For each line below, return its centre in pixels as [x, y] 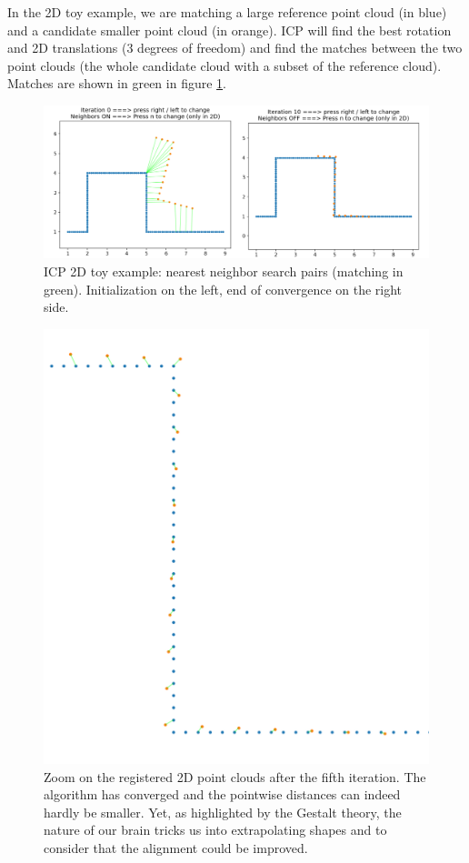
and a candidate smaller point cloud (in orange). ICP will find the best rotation [230, 30]
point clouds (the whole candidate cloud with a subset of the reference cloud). [225, 65]
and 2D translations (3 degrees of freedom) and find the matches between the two [235, 48]
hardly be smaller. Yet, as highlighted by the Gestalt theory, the [223, 812]
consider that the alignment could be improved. [176, 847]
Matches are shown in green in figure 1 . [117, 83]
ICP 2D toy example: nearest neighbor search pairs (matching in [224, 271]
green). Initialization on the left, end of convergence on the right [223, 289]
